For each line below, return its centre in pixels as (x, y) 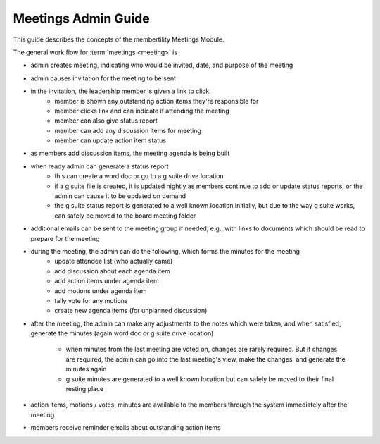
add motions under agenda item (101, 291)
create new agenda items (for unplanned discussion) (131, 311)
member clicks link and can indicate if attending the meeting (142, 111)
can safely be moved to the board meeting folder (125, 216)
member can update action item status (110, 140)
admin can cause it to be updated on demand (120, 196)
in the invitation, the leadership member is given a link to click (120, 91)
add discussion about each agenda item (112, 271)
